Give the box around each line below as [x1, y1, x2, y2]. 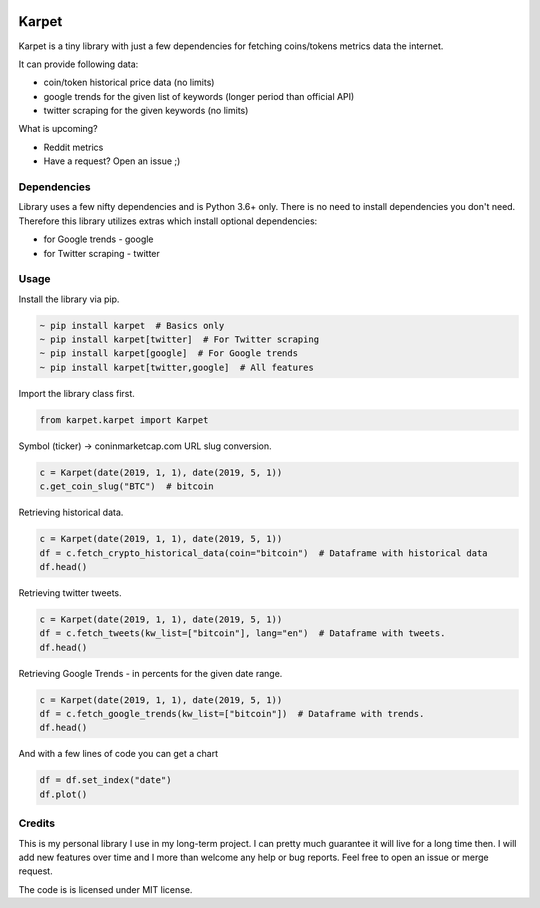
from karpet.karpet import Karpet [39, 414, 209, 425]
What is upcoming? [18, 123, 99, 135]
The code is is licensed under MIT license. [18, 883, 193, 895]
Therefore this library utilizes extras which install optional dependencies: [18, 215, 318, 227]
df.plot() [39, 788, 88, 800]
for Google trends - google [43, 233, 154, 245]
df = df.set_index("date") [39, 775, 172, 786]
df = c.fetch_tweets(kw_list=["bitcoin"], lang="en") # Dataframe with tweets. [39, 628, 446, 639]
